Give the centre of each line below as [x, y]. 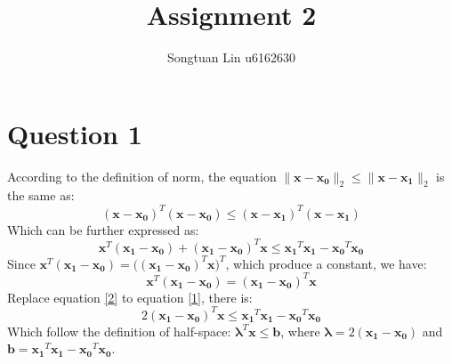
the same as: [41, 195]
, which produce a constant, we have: [326, 263]
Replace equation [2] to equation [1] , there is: [130, 297]
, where [300, 331]
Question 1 [75, 133]
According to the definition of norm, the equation [142, 176]
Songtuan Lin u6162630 [231, 57]
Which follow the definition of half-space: [119, 331]
